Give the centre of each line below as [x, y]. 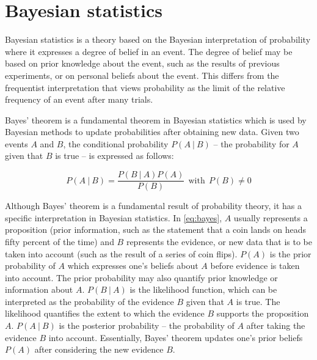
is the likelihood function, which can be [203, 289]
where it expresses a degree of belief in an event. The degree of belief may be [149, 51]
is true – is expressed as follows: [115, 156]
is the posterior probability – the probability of [147, 325]
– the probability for [251, 143]
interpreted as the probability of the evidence [89, 301]
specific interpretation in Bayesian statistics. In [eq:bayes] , [114, 217]
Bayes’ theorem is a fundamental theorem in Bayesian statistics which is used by [156, 119]
